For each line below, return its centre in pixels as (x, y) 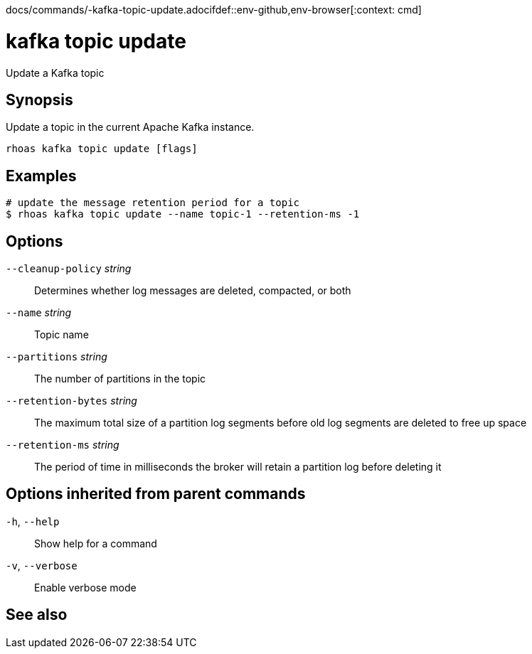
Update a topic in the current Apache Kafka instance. (130, 127)
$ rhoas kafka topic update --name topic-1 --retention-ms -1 (183, 214)
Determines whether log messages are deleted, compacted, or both (193, 291)
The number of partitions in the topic (120, 379)
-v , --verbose (42, 565)
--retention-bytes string (71, 401)
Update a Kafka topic (55, 73)
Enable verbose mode (85, 587)
